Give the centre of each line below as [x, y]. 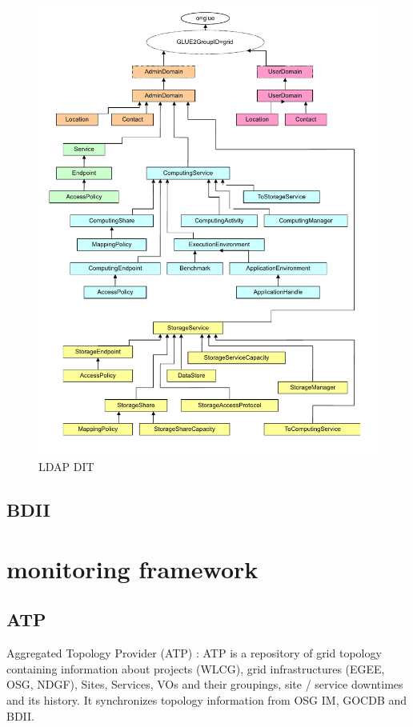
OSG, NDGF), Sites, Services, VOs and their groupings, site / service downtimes [205, 684]
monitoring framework [132, 568]
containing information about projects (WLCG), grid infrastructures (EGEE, [196, 668]
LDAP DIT [66, 467]
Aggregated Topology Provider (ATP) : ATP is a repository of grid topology [194, 653]
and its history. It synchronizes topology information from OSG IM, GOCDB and [207, 700]
